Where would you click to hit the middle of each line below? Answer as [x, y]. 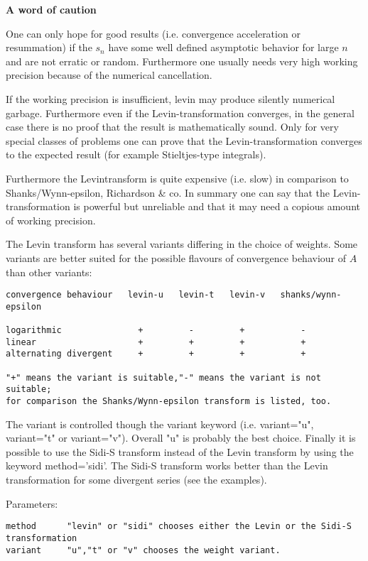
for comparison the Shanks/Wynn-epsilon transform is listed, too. [169, 401]
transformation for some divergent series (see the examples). [136, 480]
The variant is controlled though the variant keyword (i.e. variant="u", [160, 424]
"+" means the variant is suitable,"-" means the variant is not [163, 377]
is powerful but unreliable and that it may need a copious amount [217, 206]
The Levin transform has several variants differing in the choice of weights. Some [182, 244]
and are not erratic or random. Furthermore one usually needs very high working [182, 61]
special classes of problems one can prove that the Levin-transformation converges [184, 140]
